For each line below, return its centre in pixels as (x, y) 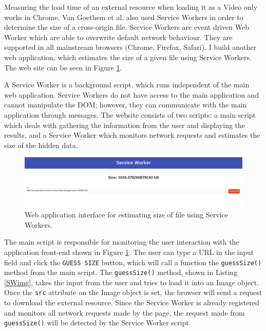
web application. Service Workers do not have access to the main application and (132, 94)
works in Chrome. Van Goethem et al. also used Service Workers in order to (124, 17)
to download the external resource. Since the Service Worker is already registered (132, 302)
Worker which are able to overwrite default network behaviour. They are (118, 37)
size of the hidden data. (41, 145)
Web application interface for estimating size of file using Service (126, 215)
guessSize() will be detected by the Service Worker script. (98, 323)
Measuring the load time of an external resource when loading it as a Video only (131, 7)
